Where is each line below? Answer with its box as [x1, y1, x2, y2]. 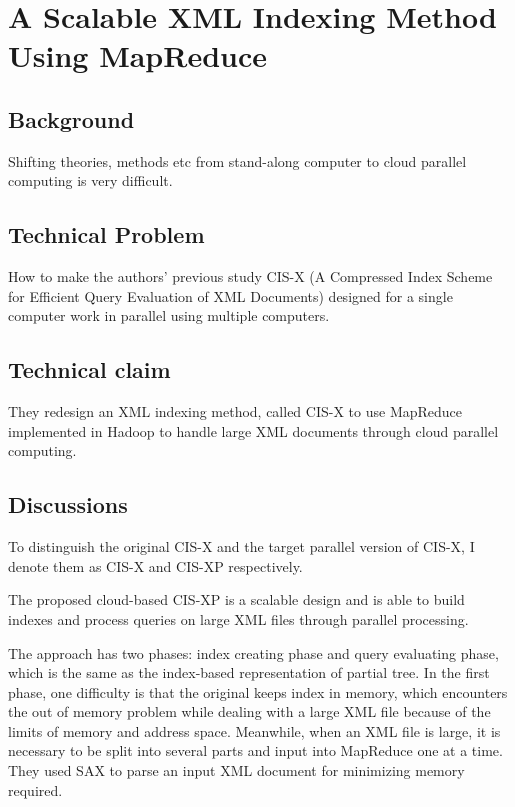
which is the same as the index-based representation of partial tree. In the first [8, 662, 490, 683]
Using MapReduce [8, 35, 268, 76]
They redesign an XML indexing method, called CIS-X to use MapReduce [8, 401, 463, 422]
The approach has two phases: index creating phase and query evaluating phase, [8, 642, 499, 663]
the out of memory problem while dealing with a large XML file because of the [8, 701, 491, 722]
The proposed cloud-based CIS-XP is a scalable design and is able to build [8, 589, 465, 610]
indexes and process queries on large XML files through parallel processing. [8, 608, 469, 629]
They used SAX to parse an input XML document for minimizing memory [8, 760, 465, 781]
